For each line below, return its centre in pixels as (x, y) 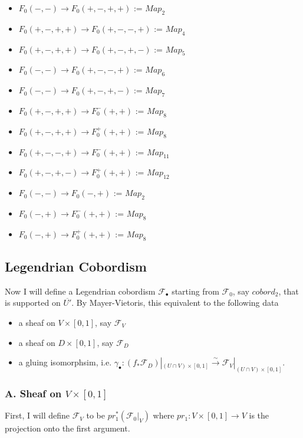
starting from (195, 291)
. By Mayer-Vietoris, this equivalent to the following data (175, 303)
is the (259, 415)
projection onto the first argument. (67, 428)
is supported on (33, 303)
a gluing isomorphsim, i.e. (65, 362)
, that (289, 291)
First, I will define (37, 415)
